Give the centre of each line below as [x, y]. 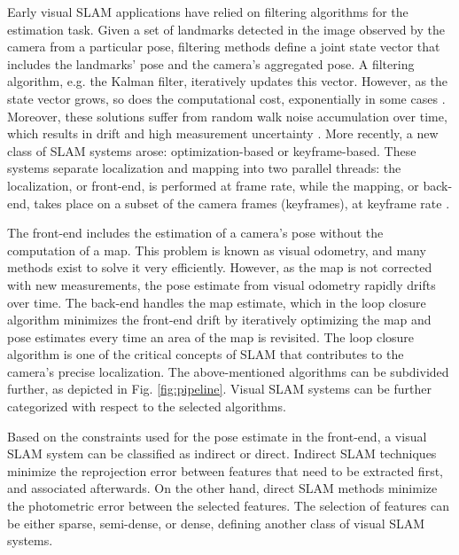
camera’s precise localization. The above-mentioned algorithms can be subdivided [228, 371]
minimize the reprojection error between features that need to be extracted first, [226, 470]
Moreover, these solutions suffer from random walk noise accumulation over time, [227, 116]
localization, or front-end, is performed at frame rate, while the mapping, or [213, 185]
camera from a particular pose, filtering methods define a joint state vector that [224, 47]
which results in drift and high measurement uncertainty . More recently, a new [223, 133]
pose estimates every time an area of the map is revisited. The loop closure [211, 336]
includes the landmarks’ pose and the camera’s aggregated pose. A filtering [211, 63]
